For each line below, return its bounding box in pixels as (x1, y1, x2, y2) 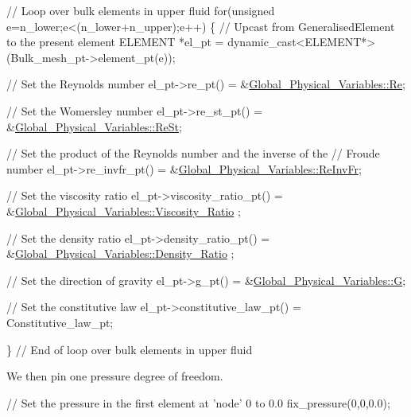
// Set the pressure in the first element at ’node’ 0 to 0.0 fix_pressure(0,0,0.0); (6, 394, 390, 411)
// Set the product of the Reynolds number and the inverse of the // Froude (6, 145, 380, 162)
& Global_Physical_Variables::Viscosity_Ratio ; (6, 202, 241, 219)
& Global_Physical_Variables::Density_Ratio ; (6, 245, 235, 262)
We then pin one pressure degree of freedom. (6, 368, 223, 384)
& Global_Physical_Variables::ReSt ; (6, 118, 182, 134)
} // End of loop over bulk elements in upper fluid (6, 341, 253, 357)
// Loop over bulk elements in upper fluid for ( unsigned (6, 2, 275, 18)
